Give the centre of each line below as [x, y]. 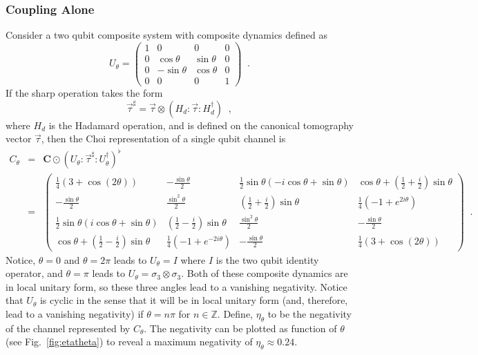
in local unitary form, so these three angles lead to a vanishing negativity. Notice [176, 286]
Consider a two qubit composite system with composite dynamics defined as [167, 35]
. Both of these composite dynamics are [265, 273]
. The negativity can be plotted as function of [240, 328]
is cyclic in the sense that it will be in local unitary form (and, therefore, [194, 300]
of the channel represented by [68, 328]
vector [19, 138]
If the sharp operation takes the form [84, 93]
